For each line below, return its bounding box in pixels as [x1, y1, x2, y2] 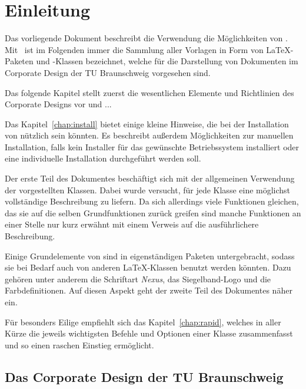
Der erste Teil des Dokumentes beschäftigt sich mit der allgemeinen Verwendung [5, 172, 295, 184]
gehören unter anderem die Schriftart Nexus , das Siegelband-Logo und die [5, 272, 271, 285]
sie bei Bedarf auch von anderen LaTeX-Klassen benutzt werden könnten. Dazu [5, 261, 291, 273]
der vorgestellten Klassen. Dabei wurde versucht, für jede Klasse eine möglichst [5, 183, 291, 196]
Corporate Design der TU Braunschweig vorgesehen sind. [5, 66, 211, 78]
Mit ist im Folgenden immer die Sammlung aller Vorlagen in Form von [5, 43, 264, 55]
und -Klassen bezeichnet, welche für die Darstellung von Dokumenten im [36, 55, 298, 67]
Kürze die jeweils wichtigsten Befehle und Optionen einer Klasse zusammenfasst [5, 327, 293, 339]
